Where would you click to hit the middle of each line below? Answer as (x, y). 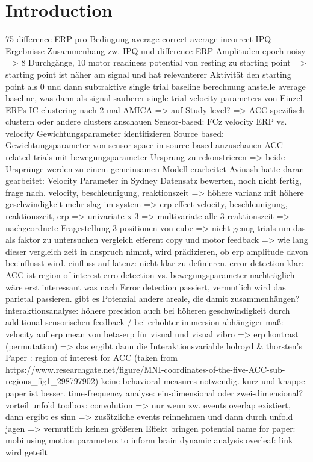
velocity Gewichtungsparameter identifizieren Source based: (115, 133)
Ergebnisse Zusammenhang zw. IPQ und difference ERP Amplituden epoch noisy (156, 50)
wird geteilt (27, 451)
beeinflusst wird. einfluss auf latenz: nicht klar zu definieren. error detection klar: (155, 263)
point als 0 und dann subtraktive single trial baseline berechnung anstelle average (156, 86)
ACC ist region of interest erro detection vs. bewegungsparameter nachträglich (150, 275)
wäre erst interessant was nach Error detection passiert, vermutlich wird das (146, 286)
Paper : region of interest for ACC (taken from (91, 357)
